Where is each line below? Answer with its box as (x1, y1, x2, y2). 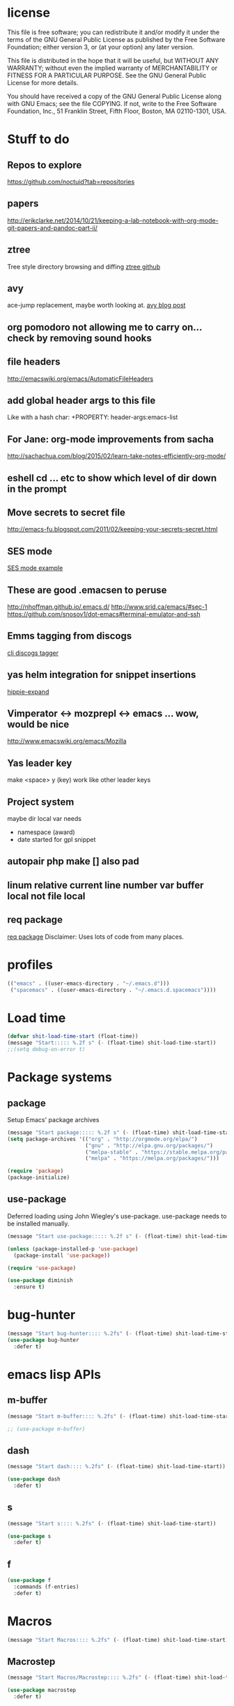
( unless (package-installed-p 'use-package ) (7, 1245, 139, 1253)
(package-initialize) (7, 1174, 70, 1182)
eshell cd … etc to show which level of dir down (7, 472, 217, 484)
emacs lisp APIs (7, 1366, 102, 1382)
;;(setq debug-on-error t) (7, 1046, 86, 1053)
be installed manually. (7, 1219, 70, 1228)
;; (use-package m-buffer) (7, 1425, 86, 1433)
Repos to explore (7, 159, 82, 171)
